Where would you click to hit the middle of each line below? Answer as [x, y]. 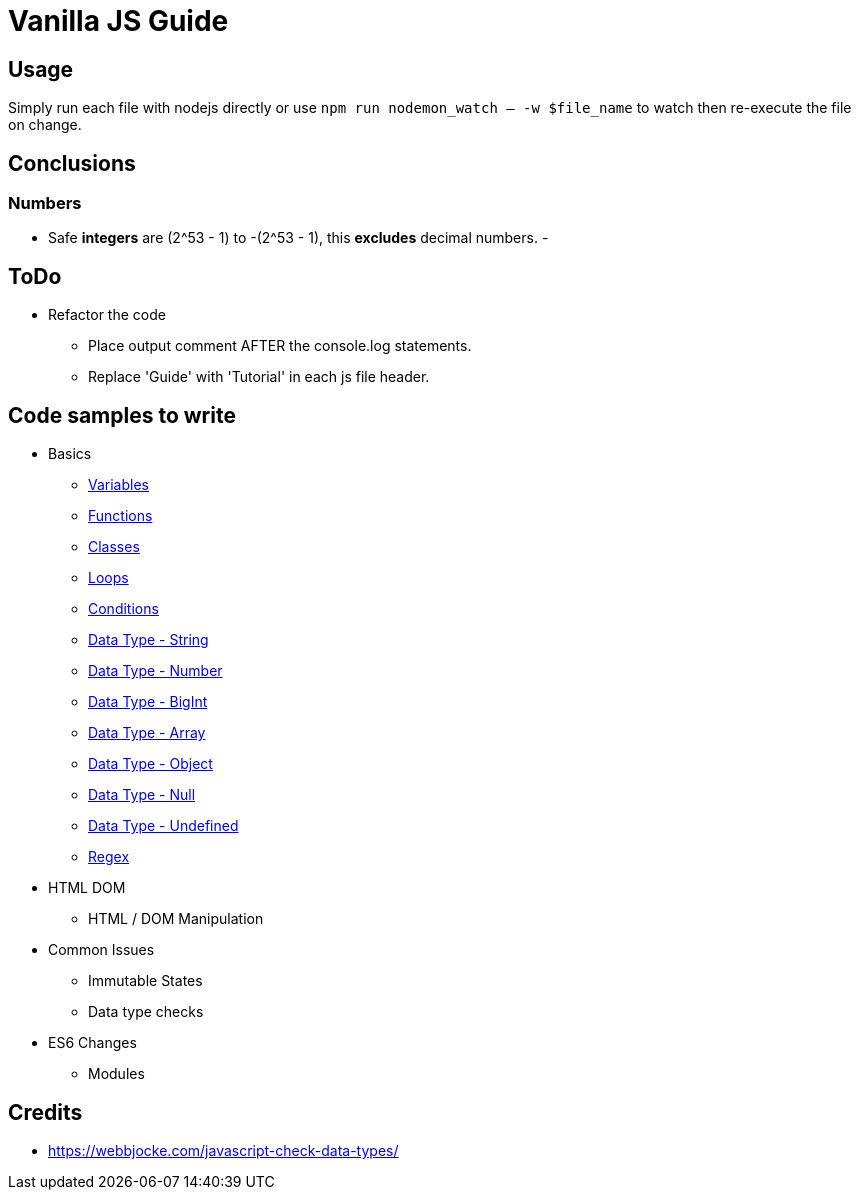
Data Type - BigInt [148, 702]
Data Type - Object [150, 764]
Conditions [123, 609]
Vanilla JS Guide [118, 21]
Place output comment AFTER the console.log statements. [280, 346]
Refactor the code [107, 315]
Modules [116, 1074]
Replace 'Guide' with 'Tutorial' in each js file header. [259, 377]
